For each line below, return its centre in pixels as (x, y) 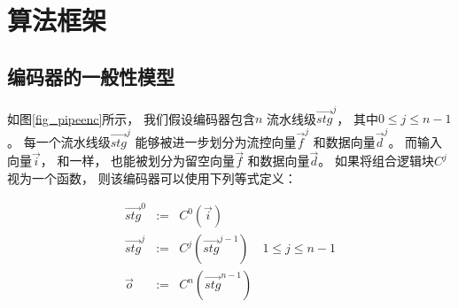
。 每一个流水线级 (59, 141)
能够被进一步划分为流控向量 (216, 141)
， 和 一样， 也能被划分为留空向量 (138, 161)
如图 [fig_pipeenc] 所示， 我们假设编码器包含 (132, 118)
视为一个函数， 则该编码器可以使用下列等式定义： (152, 178)
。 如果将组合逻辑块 (376, 161)
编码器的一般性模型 (91, 76)
